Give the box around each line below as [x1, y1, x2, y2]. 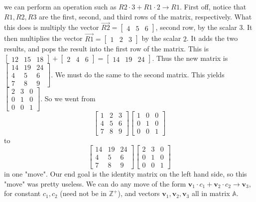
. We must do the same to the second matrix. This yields [51, 69, 225, 79]
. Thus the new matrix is [152, 53, 228, 63]
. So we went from [40, 93, 96, 103]
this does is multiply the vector [4, 22, 99, 32]
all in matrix [191, 188, 230, 199]
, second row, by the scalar [155, 22, 237, 32]
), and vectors [118, 188, 160, 199]
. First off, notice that [180, 1, 247, 11]
